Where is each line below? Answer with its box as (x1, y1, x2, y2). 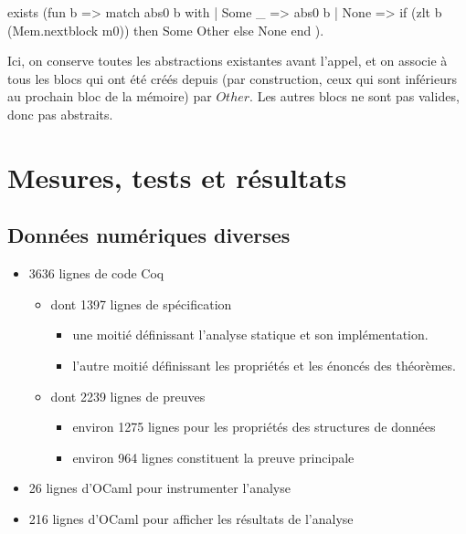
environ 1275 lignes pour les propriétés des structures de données (72, 417, 436, 436)
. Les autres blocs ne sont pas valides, (249, 87, 460, 106)
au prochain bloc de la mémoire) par (7, 87, 212, 106)
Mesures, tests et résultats (7, 158, 347, 195)
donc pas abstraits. (7, 104, 113, 123)
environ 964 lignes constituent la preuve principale (72, 447, 355, 466)
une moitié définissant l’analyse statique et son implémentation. (72, 325, 429, 344)
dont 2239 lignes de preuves (50, 386, 206, 405)
